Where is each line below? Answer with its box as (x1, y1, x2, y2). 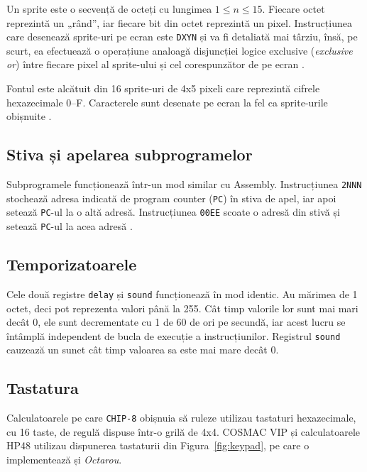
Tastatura (6, 377, 79, 399)
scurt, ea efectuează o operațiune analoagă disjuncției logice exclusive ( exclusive (6, 43, 353, 57)
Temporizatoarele (6, 253, 137, 275)
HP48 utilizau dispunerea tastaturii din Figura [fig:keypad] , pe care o (6, 438, 310, 453)
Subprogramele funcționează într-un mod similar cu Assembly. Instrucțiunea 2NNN (6, 177, 362, 192)
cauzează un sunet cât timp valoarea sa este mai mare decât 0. (6, 342, 279, 357)
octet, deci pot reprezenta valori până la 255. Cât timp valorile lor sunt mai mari (6, 300, 358, 315)
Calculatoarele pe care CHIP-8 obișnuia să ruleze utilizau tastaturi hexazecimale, (6, 410, 356, 425)
